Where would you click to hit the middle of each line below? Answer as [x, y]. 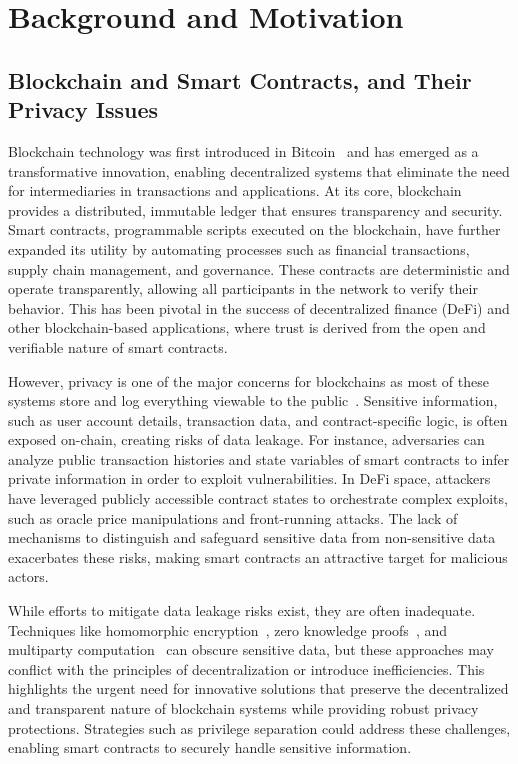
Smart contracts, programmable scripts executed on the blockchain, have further [254, 229]
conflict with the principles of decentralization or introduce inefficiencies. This [246, 668]
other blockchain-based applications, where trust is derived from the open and [247, 327]
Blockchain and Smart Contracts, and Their [240, 79]
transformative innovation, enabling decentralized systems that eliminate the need [259, 170]
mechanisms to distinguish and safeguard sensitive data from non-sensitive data [252, 537]
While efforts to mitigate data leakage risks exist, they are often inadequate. [242, 610]
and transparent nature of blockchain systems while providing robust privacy [243, 708]
